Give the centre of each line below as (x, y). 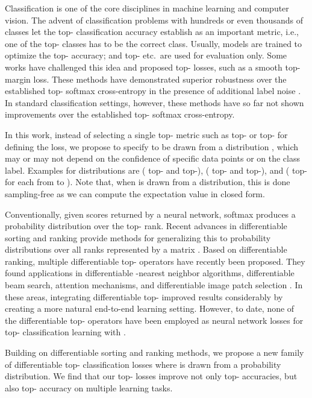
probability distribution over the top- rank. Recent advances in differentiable (146, 226)
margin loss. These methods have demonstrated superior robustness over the (146, 79)
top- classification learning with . (65, 332)
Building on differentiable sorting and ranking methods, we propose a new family (154, 352)
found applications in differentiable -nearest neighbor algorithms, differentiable (150, 273)
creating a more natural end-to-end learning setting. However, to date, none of (150, 308)
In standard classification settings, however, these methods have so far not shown (154, 102)
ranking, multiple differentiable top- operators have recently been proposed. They (155, 261)
